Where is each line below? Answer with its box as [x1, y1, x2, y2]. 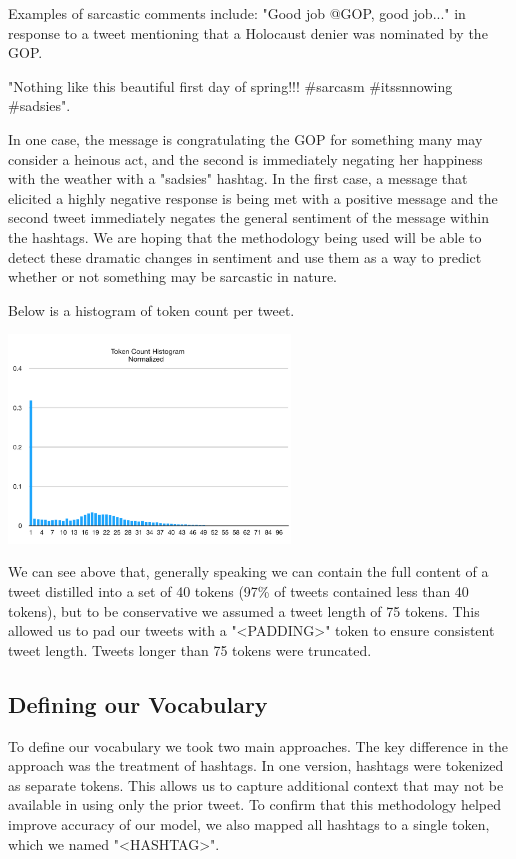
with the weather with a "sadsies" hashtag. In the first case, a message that [8, 168, 468, 189]
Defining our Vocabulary [8, 688, 268, 719]
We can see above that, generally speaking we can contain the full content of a [8, 561, 489, 582]
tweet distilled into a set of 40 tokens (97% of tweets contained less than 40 [8, 581, 469, 602]
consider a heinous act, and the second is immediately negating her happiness [8, 148, 483, 169]
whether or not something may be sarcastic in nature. [8, 266, 337, 287]
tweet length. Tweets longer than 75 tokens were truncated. [8, 639, 372, 660]
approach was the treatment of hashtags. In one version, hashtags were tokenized [8, 755, 504, 776]
